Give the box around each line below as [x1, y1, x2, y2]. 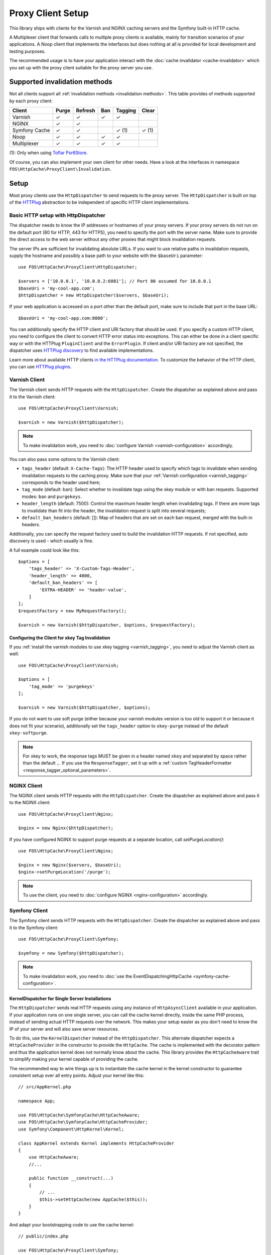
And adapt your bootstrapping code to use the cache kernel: [9, 1221, 134, 1227]
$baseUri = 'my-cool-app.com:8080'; [18, 315, 108, 321]
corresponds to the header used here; [22, 479, 100, 485]
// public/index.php [18, 1233, 69, 1239]
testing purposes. [9, 48, 46, 54]
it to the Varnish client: [9, 394, 56, 400]
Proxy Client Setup [9, 8, 89, 19]
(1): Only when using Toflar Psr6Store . [9, 150, 88, 156]
